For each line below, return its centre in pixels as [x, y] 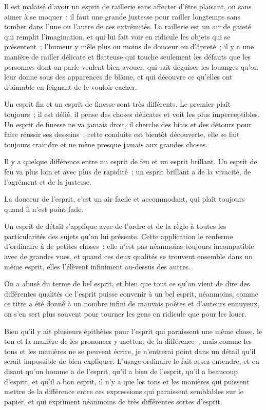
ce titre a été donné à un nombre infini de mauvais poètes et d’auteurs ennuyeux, [132, 304]
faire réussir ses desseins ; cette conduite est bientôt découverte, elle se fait [122, 134]
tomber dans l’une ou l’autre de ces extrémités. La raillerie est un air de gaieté [128, 26]
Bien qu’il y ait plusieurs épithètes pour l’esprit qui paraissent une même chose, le [133, 331]
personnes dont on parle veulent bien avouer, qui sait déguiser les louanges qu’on [131, 66]
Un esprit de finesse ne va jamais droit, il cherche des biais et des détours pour [128, 124]
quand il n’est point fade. [44, 209]
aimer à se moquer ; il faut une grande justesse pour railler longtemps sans [122, 16]
